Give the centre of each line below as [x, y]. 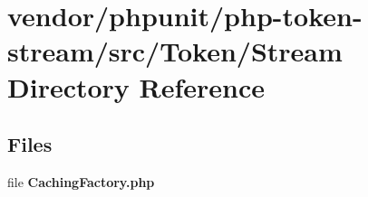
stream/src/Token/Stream [175, 51]
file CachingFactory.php [81, 181]
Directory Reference [136, 86]
